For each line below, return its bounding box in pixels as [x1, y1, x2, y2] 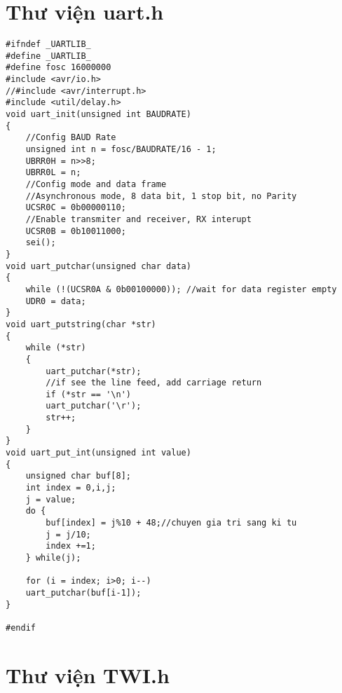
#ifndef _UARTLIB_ [6, 39, 91, 50]
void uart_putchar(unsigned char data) [6, 261, 191, 271]
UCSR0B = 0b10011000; [25, 226, 126, 236]
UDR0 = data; [25, 296, 86, 306]
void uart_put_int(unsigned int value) [6, 448, 191, 458]
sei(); [25, 238, 56, 248]
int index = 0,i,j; [25, 483, 116, 493]
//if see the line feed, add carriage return [46, 378, 262, 388]
